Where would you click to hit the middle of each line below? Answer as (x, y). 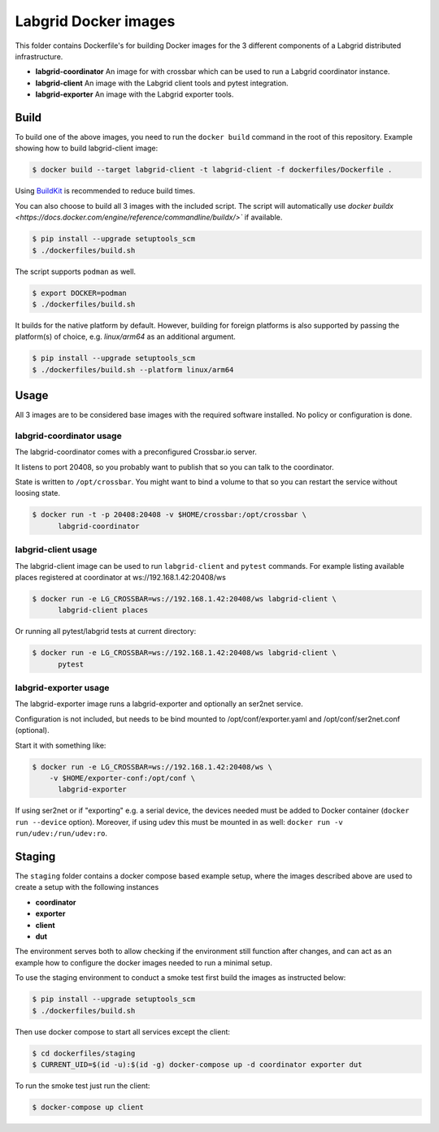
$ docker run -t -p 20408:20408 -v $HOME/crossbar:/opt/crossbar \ (170, 515)
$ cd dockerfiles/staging (84, 1053)
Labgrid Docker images (95, 21)
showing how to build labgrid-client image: (87, 148)
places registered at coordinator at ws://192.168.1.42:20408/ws (121, 577)
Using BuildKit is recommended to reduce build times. (105, 191)
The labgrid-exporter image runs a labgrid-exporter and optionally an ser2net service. (159, 704)
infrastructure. (39, 56)
